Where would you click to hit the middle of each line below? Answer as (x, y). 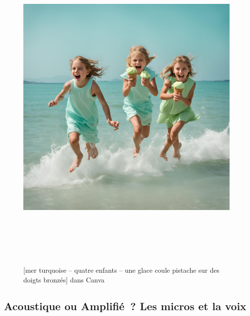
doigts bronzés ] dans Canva (64, 279)
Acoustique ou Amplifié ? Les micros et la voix (125, 306)
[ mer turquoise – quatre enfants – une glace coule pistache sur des (122, 270)
